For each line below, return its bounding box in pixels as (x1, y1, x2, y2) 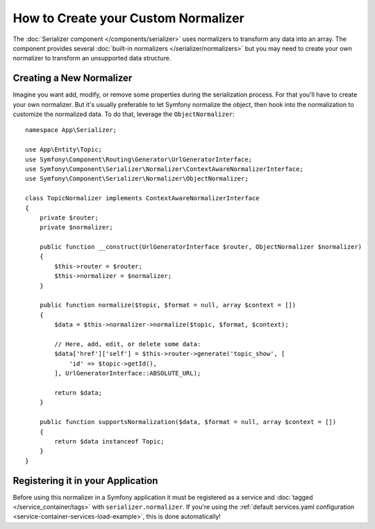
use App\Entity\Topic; (25, 146, 103, 154)
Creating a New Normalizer (12, 72, 133, 84)
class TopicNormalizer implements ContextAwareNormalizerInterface (25, 195, 260, 202)
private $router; (39, 213, 99, 222)
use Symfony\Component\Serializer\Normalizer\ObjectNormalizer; (25, 174, 249, 183)
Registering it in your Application (12, 475, 158, 487)
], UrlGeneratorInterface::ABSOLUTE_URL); (54, 369, 201, 377)
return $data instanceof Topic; (54, 437, 165, 445)
